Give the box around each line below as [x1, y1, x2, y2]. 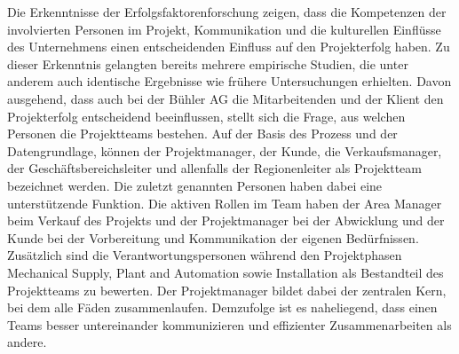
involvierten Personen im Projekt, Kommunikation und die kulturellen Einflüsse [7, 20, 441, 38]
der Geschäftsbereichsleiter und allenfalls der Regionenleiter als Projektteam [7, 159, 422, 177]
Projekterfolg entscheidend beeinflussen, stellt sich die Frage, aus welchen [7, 106, 406, 125]
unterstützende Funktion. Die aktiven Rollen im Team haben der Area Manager [7, 193, 442, 212]
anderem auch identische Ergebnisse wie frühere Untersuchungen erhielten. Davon [7, 72, 452, 90]
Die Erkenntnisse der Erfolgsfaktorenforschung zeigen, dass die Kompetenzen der [7, 3, 447, 20]
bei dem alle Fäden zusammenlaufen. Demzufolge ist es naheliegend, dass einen [7, 298, 438, 317]
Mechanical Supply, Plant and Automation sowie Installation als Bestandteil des [7, 263, 444, 281]
